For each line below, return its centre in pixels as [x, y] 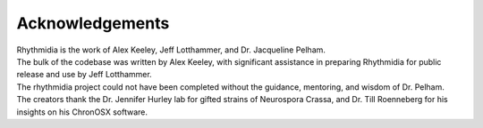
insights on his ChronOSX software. [82, 112]
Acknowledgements [93, 23]
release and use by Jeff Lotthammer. [84, 75]
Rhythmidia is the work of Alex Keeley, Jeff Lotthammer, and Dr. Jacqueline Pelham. [171, 50]
